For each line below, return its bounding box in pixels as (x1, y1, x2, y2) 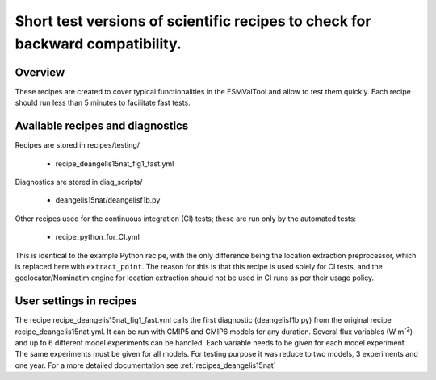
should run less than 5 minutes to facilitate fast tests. (15, 98, 191, 108)
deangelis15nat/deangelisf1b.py (55, 195, 161, 205)
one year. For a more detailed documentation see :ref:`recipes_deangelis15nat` (15, 360, 276, 370)
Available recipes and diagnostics (15, 119, 189, 133)
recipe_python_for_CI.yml (55, 232, 140, 242)
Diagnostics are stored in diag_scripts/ (15, 177, 143, 186)
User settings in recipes (15, 294, 137, 308)
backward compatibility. (15, 35, 182, 52)
